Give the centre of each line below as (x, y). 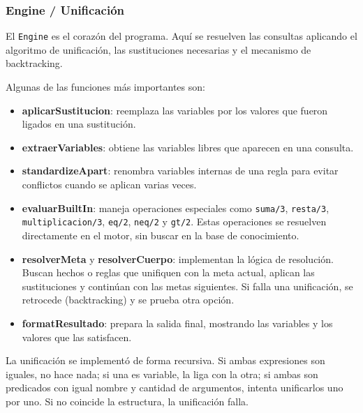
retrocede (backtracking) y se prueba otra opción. (128, 300)
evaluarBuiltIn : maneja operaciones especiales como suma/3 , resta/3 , (176, 208)
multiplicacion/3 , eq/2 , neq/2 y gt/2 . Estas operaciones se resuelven (174, 221)
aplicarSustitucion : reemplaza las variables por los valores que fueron (175, 110)
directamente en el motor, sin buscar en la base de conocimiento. (161, 235)
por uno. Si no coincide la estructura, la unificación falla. (127, 401)
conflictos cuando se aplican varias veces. (109, 185)
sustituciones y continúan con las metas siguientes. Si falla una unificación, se (187, 286)
